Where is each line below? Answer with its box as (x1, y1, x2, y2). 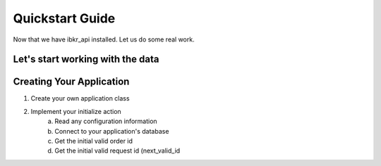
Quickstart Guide (13, 11, 116, 26)
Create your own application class (30, 94, 130, 103)
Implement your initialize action (30, 107, 121, 115)
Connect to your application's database (54, 127, 169, 135)
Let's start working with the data (13, 53, 159, 65)
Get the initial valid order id (54, 137, 133, 146)
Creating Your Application (13, 76, 130, 88)
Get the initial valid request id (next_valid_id (54, 146, 181, 155)
